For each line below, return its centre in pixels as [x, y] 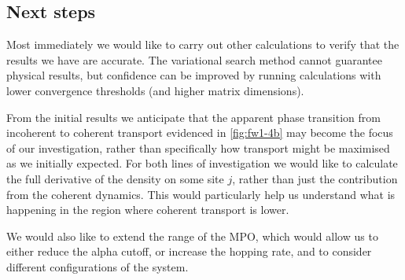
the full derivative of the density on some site [115, 178]
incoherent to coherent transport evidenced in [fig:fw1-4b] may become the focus [200, 133]
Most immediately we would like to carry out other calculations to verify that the [203, 44]
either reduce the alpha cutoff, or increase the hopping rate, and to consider [189, 251]
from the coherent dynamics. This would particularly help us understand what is [201, 194]
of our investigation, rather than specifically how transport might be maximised [198, 147]
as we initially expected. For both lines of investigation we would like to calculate [202, 163]
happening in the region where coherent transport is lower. [148, 210]
